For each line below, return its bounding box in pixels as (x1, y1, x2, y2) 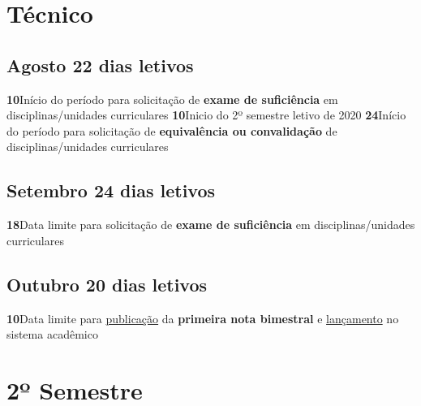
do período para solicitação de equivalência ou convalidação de (6, 122, 337, 139)
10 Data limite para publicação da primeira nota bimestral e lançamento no (6, 309, 399, 326)
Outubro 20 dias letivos (6, 271, 208, 296)
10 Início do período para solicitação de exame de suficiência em (6, 90, 338, 107)
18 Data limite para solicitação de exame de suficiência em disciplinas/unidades (6, 216, 415, 233)
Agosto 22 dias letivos (6, 52, 194, 77)
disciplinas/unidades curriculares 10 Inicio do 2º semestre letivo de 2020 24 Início (6, 106, 406, 123)
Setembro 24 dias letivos (6, 178, 216, 203)
